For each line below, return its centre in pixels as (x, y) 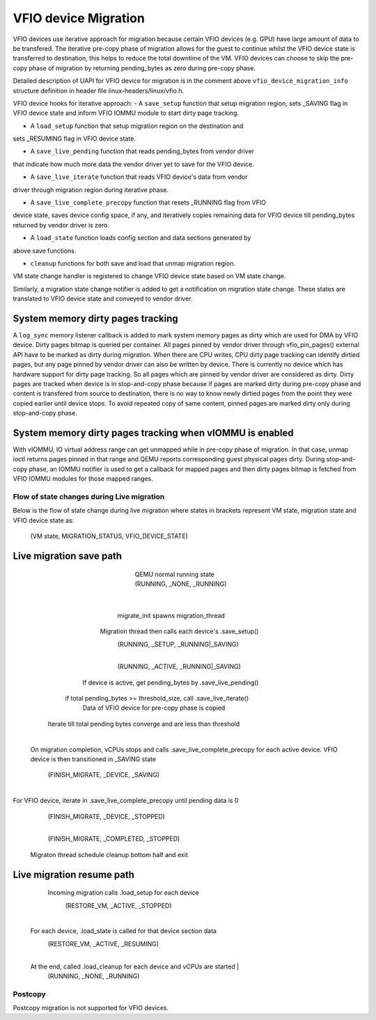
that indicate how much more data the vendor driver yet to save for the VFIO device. (133, 164)
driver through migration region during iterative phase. (91, 190)
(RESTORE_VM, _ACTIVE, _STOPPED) (118, 905)
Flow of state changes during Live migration (89, 497)
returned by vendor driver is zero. (61, 225)
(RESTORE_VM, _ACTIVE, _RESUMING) (103, 943)
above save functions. (45, 250)
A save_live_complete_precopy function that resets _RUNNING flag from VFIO (148, 202)
